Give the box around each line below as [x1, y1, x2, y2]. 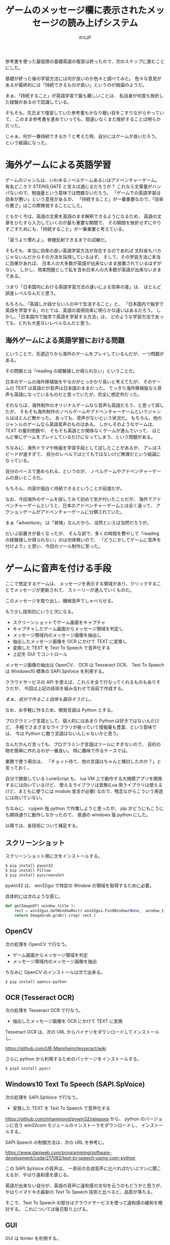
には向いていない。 [5, 794, 46, 801]
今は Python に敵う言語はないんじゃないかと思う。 [15, 730, 121, 737]
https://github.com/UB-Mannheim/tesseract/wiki [5, 1045, 107, 1051]
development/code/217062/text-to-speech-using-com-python [5, 1155, 136, 1161]
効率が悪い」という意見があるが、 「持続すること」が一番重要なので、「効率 [5, 196, 164, 202]
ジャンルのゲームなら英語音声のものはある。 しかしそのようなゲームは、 [5, 421, 157, 427]
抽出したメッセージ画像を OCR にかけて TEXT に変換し [12, 638, 127, 644]
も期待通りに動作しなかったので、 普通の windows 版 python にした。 [5, 811, 151, 818]
